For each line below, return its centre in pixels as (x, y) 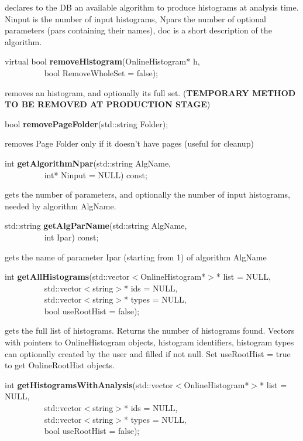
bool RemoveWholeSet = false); (101, 72)
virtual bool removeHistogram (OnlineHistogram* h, (102, 61)
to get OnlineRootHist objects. (60, 365)
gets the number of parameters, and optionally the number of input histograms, (147, 194)
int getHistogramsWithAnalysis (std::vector (89, 384)
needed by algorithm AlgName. (61, 206)
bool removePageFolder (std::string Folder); (87, 123)
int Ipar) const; (71, 237)
